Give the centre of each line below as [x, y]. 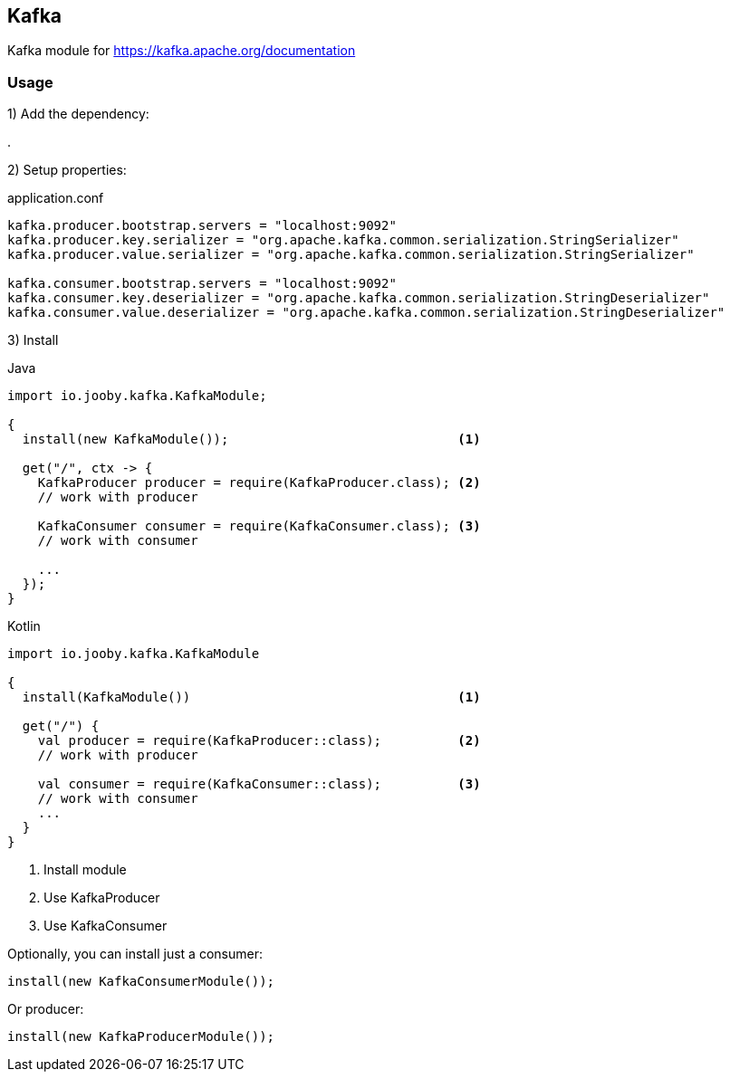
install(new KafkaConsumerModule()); [141, 982]
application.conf [56, 198]
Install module [85, 870]
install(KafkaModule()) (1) [251, 697]
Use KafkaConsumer [106, 926]
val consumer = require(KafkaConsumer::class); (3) [259, 784]
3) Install [33, 340]
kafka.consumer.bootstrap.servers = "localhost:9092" [202, 284]
